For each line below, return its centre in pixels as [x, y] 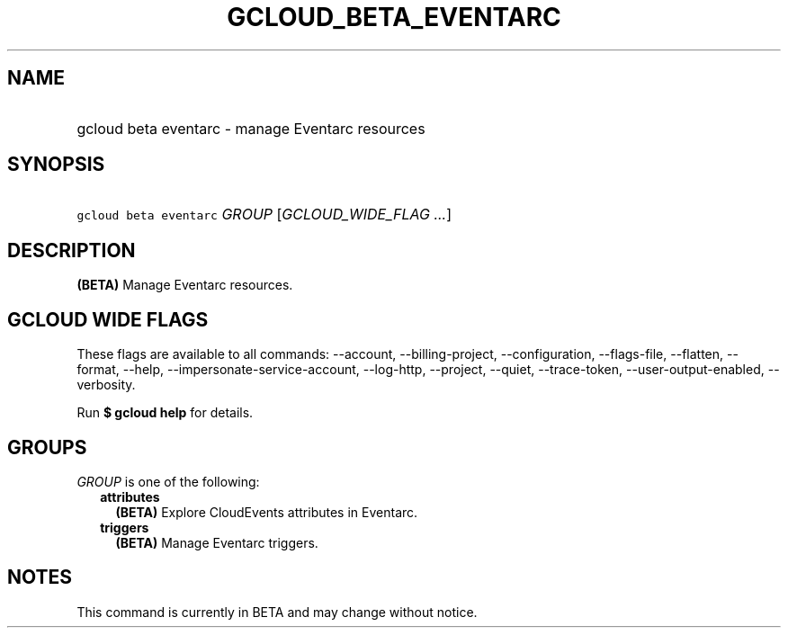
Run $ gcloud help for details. [165, 413]
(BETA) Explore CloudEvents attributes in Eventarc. [267, 512]
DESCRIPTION [72, 250]
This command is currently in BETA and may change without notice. [277, 612]
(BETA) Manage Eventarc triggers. [217, 542]
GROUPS [47, 447]
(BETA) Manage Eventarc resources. [185, 285]
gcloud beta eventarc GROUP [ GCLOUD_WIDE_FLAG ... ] [264, 215]
